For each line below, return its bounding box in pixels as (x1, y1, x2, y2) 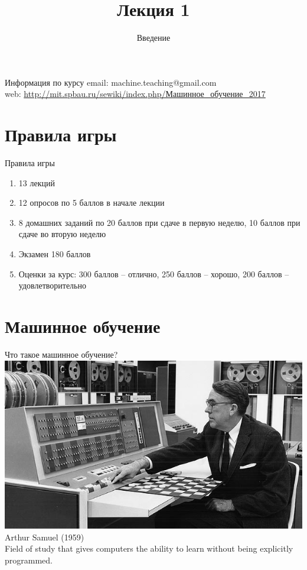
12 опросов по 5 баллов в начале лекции (18, 196, 165, 209)
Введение (136, 31, 171, 44)
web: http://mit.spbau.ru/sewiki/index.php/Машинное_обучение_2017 (5, 88, 266, 100)
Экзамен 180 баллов (18, 248, 91, 260)
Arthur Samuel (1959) (5, 530, 84, 543)
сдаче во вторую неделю (18, 228, 106, 240)
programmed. (5, 553, 53, 566)
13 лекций (18, 176, 55, 189)
